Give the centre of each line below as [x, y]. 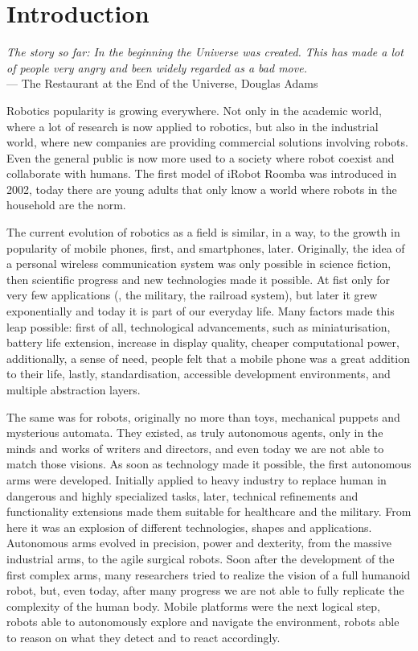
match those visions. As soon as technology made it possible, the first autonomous [209, 464]
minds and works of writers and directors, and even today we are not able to [195, 448]
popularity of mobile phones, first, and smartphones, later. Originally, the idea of [206, 247]
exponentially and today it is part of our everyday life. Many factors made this [201, 311]
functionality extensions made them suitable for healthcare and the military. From [209, 511]
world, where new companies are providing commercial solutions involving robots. [207, 142]
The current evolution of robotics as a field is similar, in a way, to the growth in [203, 232]
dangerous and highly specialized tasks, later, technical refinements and [182, 495]
